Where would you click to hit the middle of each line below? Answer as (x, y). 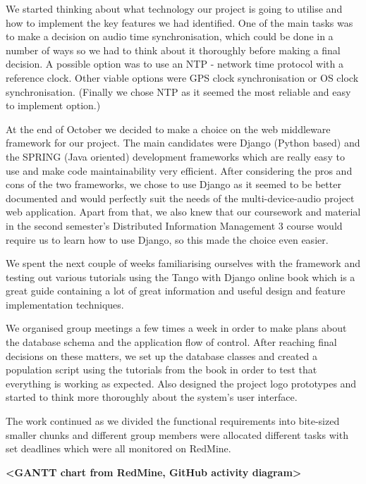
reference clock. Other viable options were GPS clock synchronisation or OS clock (182, 77)
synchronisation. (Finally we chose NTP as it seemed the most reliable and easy (178, 91)
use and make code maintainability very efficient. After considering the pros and (179, 170)
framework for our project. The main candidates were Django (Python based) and (183, 143)
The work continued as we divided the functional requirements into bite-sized (173, 421)
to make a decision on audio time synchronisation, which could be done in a (170, 36)
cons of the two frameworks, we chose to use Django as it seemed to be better (173, 184)
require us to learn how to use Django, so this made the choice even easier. (167, 239)
